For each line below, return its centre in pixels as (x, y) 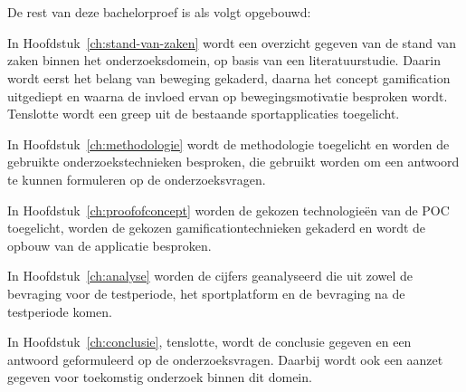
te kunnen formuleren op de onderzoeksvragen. (137, 179)
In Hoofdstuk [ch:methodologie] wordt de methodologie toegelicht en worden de (228, 143)
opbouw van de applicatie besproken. (109, 245)
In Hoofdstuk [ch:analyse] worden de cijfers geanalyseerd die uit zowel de (210, 276)
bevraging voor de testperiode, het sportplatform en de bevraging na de (206, 293)
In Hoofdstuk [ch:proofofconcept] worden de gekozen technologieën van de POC (228, 210)
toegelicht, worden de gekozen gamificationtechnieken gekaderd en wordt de (217, 228)
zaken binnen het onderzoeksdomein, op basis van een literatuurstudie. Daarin (224, 60)
